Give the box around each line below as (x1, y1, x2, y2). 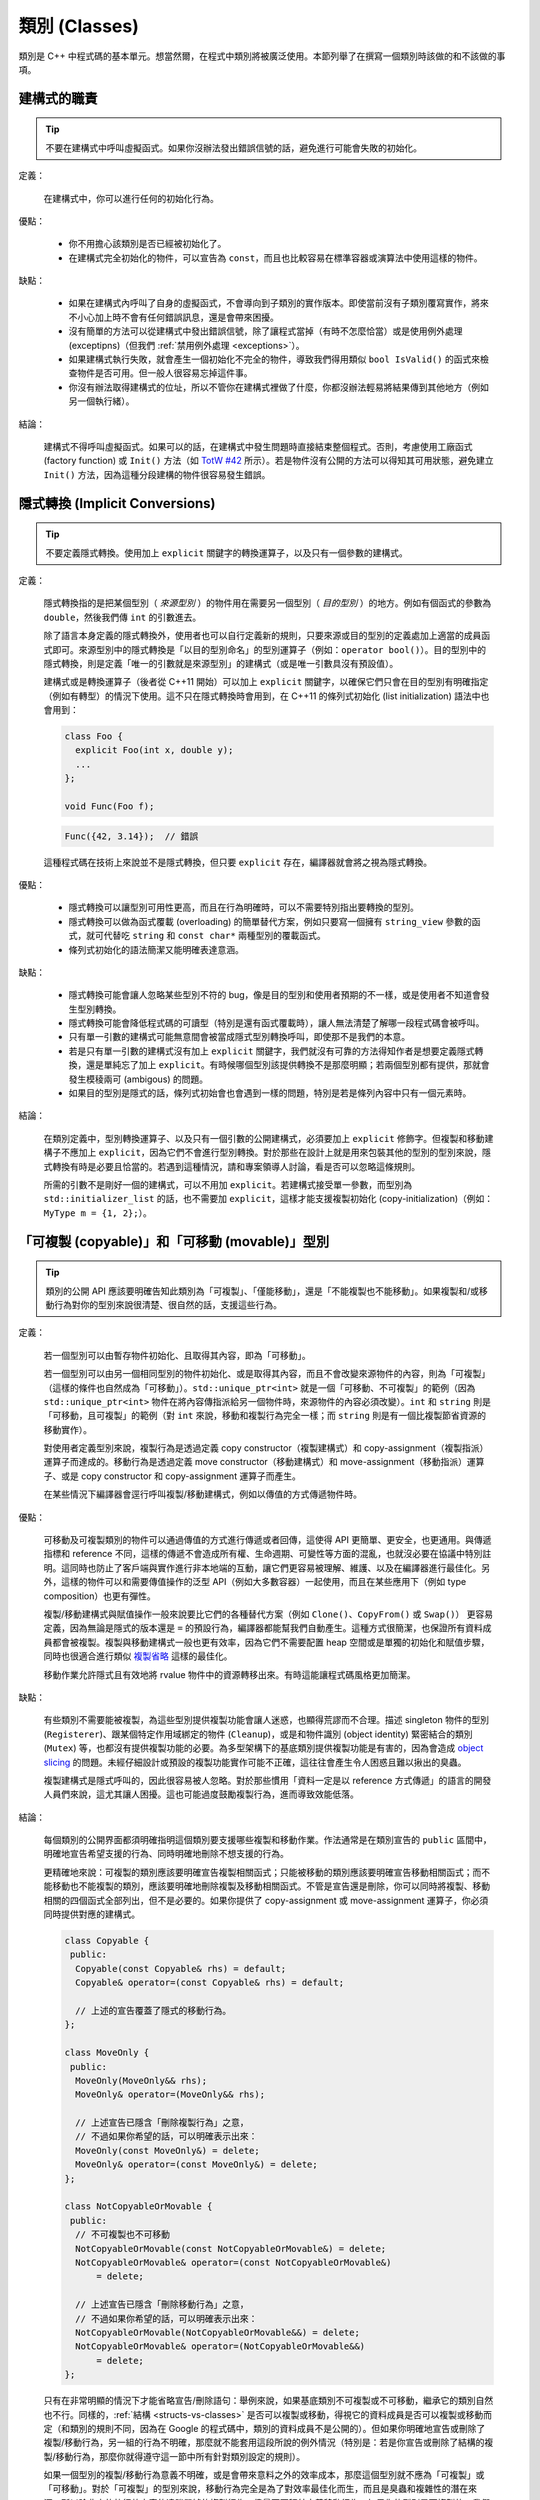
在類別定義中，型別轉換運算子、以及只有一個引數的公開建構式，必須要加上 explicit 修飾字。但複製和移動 (43, 1132, 485, 1144)
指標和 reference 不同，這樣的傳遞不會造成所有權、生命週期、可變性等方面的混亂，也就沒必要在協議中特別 (43, 1548, 483, 1560)
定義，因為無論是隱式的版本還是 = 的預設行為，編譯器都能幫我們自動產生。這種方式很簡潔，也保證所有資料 (43, 1622, 484, 1634)
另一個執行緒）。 (68, 395, 135, 407)
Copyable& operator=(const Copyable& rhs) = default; (75, 1977, 345, 1989)
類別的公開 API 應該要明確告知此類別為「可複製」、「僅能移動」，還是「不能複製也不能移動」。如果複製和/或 (45, 1285, 480, 1297)
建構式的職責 (18, 90, 98, 107)
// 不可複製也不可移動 (75, 2229, 170, 2240)
